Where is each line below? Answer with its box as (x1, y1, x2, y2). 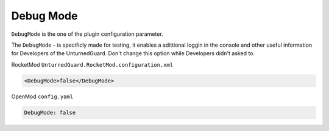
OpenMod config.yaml (11, 93, 73, 100)
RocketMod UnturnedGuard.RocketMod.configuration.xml (11, 61, 174, 68)
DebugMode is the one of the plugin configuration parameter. (11, 30, 164, 38)
